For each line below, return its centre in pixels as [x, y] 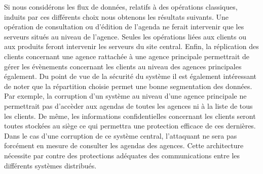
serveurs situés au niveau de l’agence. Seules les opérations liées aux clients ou [125, 36]
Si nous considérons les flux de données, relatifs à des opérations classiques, [121, 7]
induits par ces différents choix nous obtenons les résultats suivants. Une [117, 16]
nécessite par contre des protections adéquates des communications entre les [122, 155]
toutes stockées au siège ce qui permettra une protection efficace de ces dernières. [130, 126]
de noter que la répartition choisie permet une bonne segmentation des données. [128, 86]
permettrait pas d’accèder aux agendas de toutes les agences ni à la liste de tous [128, 105]
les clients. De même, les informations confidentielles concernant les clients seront [130, 116]
